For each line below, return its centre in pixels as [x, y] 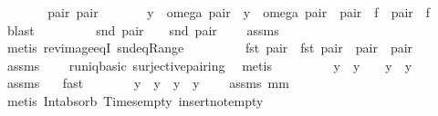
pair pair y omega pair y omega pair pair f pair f [239, 12]
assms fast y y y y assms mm [148, 83]
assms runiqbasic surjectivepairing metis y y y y [209, 65]
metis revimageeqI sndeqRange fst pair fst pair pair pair [210, 48]
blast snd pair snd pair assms [143, 29]
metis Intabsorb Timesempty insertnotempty [135, 100]
